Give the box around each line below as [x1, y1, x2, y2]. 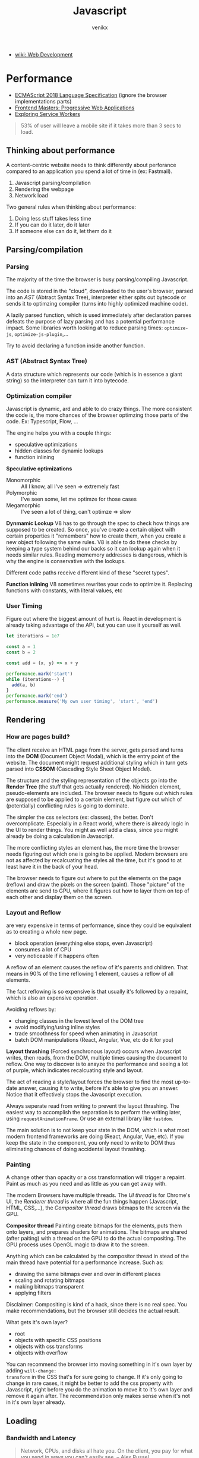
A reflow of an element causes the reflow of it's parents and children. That [6, 964, 188, 970]
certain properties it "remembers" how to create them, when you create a [6, 532, 186, 539]
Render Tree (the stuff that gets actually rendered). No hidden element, [6, 783, 181, 790]
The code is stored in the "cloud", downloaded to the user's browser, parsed [6, 287, 193, 295]
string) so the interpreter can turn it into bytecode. [6, 376, 129, 384]
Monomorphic [6, 476, 41, 483]
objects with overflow [14, 1349, 68, 1356]
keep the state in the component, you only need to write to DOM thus [6, 1139, 175, 1146]
